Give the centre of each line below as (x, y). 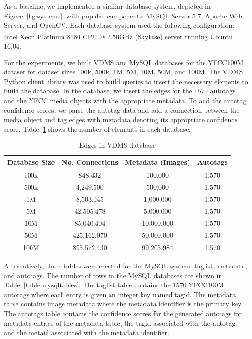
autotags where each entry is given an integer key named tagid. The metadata (120, 294)
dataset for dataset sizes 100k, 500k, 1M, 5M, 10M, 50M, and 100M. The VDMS (124, 72)
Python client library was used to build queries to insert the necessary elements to (126, 81)
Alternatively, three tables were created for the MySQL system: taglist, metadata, (126, 265)
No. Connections (90, 162)
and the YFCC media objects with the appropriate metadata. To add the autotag (125, 100)
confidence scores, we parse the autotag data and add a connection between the (122, 110)
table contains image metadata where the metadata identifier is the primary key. (124, 304)
